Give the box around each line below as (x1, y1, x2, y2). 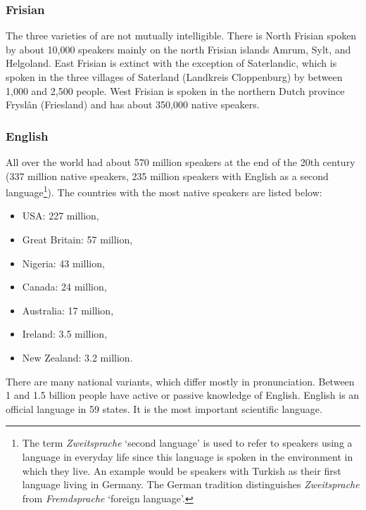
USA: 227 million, (22, 208, 99, 223)
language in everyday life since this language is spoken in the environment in (22, 449, 353, 464)
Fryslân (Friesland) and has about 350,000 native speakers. (6, 97, 260, 112)
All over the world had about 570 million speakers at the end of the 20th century (6, 155, 355, 169)
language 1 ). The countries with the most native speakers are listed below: (6, 183, 322, 199)
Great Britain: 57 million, (22, 232, 133, 247)
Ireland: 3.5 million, (22, 326, 108, 341)
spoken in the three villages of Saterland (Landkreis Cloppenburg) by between (6, 70, 343, 84)
